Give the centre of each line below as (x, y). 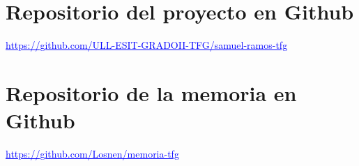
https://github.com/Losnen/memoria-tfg (92, 154)
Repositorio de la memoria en (151, 92)
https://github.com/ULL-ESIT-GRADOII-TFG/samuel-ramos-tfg (147, 45)
